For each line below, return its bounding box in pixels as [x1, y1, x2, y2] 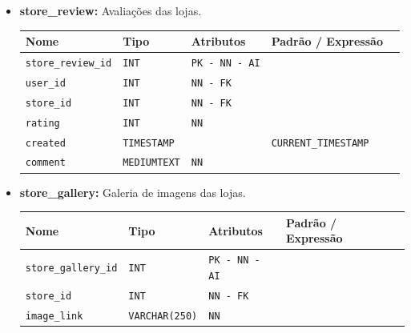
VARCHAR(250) [128, 310, 198, 322]
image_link [25, 310, 83, 322]
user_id [25, 77, 66, 89]
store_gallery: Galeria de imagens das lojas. [19, 183, 246, 200]
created [25, 137, 66, 149]
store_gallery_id [25, 262, 118, 274]
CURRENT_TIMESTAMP [271, 137, 369, 149]
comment [25, 157, 66, 169]
